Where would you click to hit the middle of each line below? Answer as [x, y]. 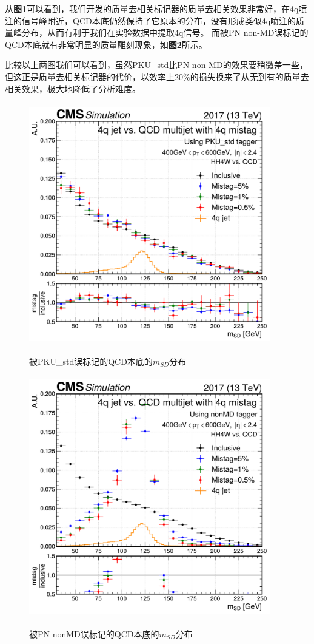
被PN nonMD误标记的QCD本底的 [94, 633]
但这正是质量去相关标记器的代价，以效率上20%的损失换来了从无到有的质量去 [157, 76]
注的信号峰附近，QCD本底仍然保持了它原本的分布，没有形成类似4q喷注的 [151, 20]
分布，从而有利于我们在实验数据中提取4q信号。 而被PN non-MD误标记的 [165, 32]
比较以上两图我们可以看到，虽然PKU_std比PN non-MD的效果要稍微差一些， [156, 65]
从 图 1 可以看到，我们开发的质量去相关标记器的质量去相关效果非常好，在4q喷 [156, 8]
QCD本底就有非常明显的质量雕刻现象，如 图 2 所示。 [106, 44]
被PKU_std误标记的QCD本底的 [91, 361]
